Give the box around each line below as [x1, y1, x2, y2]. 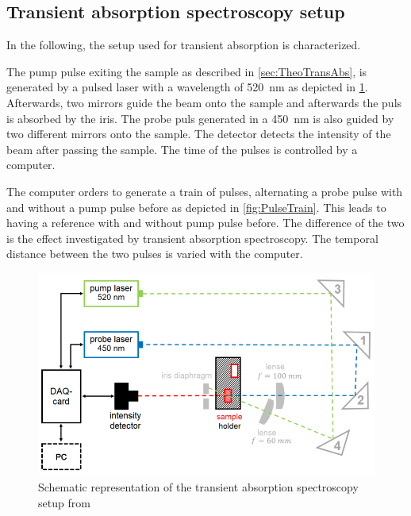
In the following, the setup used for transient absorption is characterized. [6, 37, 361, 53]
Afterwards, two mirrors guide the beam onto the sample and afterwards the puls [6, 94, 402, 110]
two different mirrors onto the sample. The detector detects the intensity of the [6, 125, 391, 142]
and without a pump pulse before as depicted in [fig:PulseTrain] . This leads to [6, 198, 386, 215]
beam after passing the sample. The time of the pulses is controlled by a [6, 141, 358, 157]
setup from [38, 494, 90, 510]
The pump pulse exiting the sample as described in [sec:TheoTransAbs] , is [6, 63, 367, 79]
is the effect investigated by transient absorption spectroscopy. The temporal [6, 229, 378, 246]
